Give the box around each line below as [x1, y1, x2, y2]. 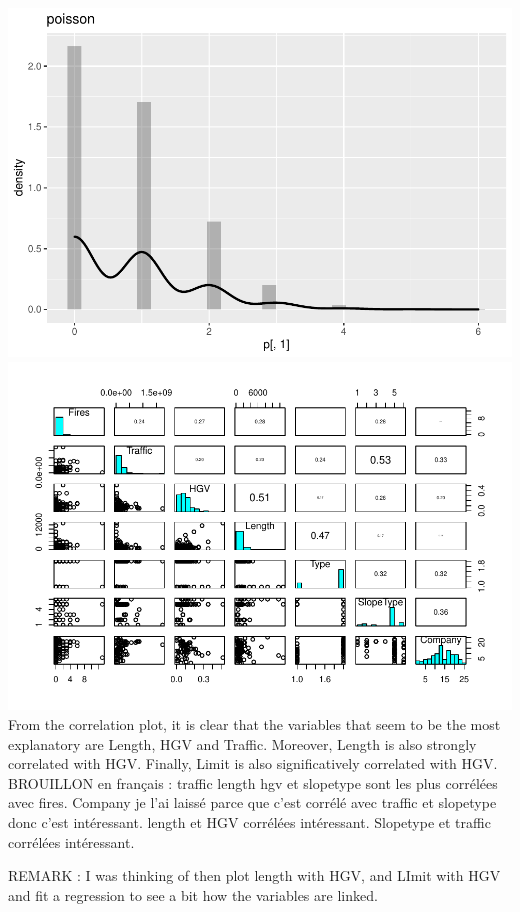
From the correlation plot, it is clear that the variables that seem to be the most [8, 714, 501, 735]
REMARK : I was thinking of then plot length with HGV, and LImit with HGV [8, 865, 501, 886]
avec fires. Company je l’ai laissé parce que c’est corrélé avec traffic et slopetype [8, 792, 497, 813]
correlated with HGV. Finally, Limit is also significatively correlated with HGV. [8, 753, 498, 774]
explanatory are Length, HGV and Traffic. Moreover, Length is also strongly [8, 733, 477, 754]
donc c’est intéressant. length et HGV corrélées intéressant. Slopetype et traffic [8, 812, 491, 832]
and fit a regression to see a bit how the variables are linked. [8, 884, 378, 905]
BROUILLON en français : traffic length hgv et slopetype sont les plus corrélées [8, 772, 498, 793]
